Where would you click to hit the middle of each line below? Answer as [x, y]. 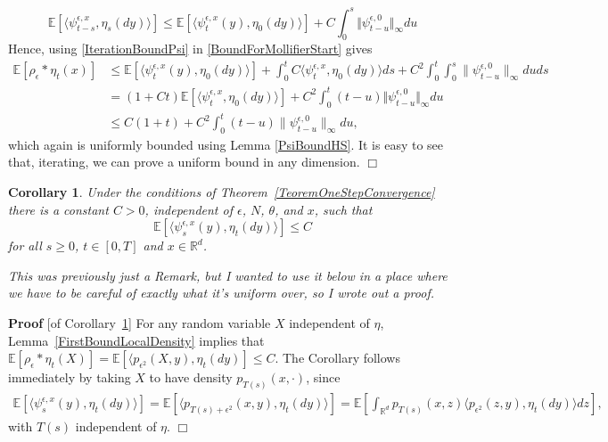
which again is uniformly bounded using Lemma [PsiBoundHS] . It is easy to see [226, 144]
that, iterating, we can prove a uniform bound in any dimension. [184, 162]
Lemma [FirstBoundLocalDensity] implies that [136, 340]
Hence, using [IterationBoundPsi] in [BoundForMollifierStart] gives [190, 49]
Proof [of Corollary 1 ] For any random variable [140, 323]
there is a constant [58, 209]
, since [323, 377]
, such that [343, 209]
